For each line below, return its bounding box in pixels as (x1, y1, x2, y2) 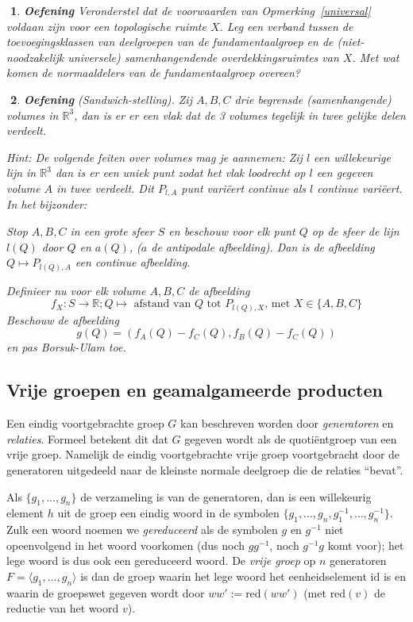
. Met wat (352, 48, 399, 65)
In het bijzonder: (6, 196, 87, 213)
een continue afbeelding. (75, 254, 191, 271)
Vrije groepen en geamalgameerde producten (6, 378, 383, 402)
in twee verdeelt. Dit (56, 179, 154, 196)
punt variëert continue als (181, 179, 307, 196)
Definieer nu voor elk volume (6, 282, 146, 298)
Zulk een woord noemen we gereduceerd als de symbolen (6, 521, 278, 538)
